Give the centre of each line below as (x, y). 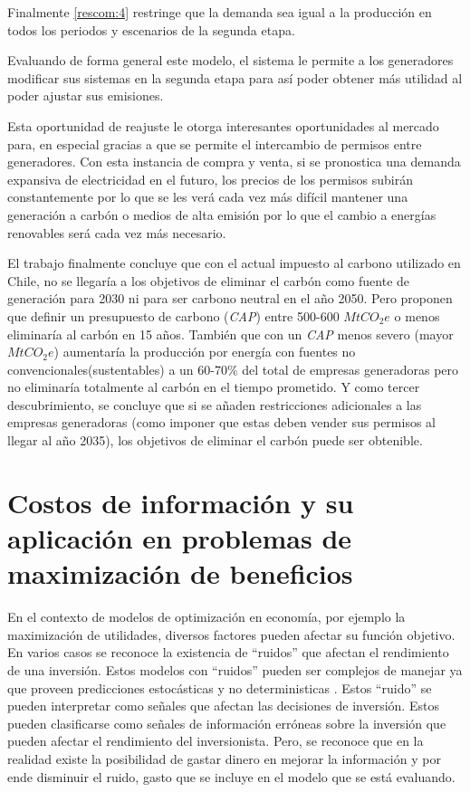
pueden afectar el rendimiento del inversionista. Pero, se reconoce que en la (216, 741)
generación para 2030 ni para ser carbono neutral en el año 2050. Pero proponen (230, 298)
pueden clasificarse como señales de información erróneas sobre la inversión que (227, 723)
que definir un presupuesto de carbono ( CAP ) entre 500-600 (173, 315)
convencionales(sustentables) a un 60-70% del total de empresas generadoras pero (233, 369)
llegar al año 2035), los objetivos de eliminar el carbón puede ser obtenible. (215, 440)
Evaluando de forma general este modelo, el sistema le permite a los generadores (230, 60)
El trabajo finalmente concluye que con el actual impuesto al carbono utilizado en (234, 263)
